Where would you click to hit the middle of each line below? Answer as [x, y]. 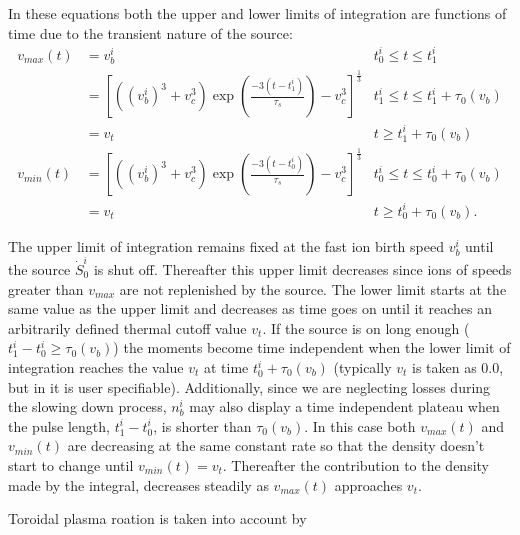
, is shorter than [202, 425]
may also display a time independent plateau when [344, 406]
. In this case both [360, 425]
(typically [362, 367]
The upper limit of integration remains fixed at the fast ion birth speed [226, 245]
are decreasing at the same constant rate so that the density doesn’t [276, 445]
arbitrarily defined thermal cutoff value [127, 327]
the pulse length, [59, 425]
